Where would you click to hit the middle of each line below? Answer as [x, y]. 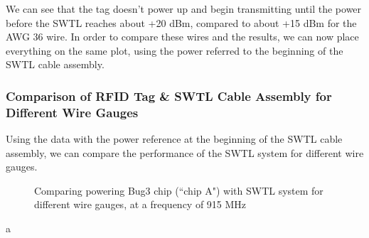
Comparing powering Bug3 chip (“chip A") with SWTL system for [179, 190]
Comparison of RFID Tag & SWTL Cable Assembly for [169, 96]
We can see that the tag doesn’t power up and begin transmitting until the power [184, 9]
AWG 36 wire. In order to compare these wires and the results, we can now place [182, 37]
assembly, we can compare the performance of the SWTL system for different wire [185, 152]
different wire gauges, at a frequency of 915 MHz [140, 204]
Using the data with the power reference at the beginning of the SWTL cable [174, 139]
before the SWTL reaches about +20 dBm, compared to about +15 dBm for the [181, 22]
